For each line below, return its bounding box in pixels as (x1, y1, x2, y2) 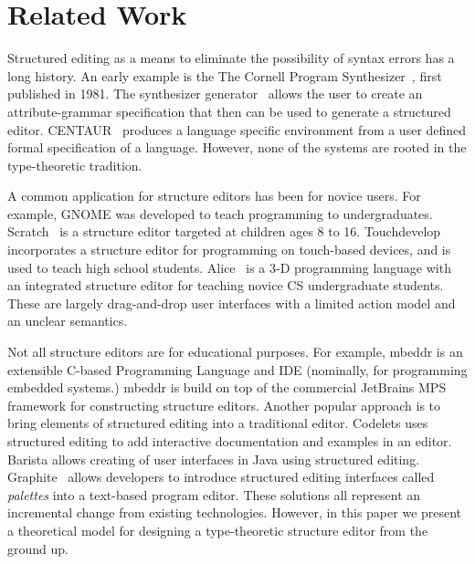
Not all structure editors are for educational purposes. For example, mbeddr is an (7, 342, 463, 361)
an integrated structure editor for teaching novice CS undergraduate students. (7, 276, 444, 295)
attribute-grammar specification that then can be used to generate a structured (7, 101, 451, 120)
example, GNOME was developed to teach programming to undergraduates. (7, 204, 433, 223)
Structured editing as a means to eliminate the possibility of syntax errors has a (7, 48, 455, 68)
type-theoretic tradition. (7, 155, 142, 174)
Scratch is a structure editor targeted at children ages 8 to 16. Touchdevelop (7, 222, 441, 241)
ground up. (7, 538, 69, 558)
